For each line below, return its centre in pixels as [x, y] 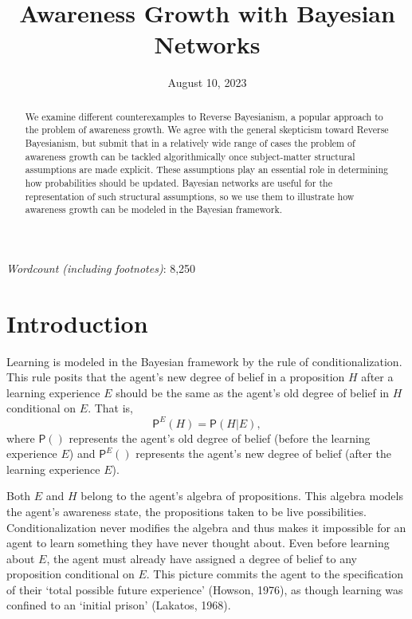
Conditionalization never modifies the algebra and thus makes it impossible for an [206, 527]
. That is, [111, 408]
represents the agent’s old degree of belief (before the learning [220, 438]
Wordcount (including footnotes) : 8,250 [101, 268]
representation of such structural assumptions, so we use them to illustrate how [190, 196]
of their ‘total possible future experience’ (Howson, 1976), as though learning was [205, 589]
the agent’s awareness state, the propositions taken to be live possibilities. [186, 511]
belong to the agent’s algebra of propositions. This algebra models [242, 496]
